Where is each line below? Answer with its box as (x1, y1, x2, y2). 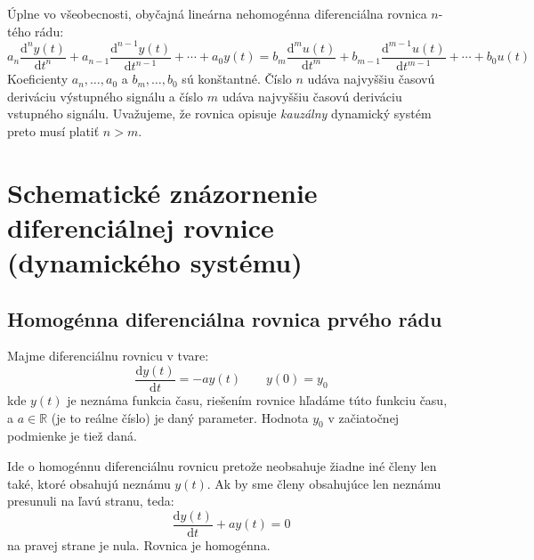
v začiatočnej (328, 408, 400, 426)
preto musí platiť (7, 121, 100, 140)
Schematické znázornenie (7, 174, 318, 210)
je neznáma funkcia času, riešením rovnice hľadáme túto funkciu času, (67, 391, 448, 410)
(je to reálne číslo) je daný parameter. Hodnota (51, 408, 309, 426)
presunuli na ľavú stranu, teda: (7, 491, 174, 510)
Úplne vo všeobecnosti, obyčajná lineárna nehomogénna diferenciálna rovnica (7, 4, 427, 22)
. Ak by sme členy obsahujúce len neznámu (206, 474, 441, 492)
